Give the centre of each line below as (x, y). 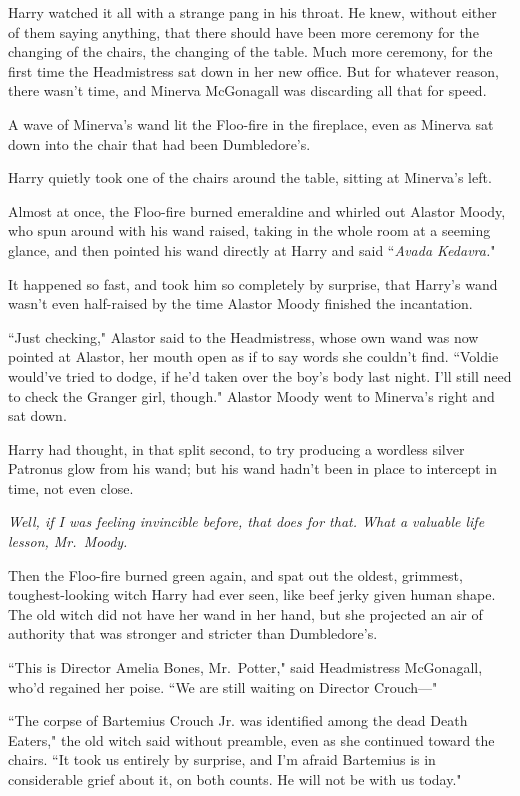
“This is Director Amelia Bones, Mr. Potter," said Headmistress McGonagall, (245, 667)
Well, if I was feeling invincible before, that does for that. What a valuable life (246, 521)
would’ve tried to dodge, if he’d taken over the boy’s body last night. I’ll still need (260, 375)
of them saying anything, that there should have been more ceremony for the (243, 31)
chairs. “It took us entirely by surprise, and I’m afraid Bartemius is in (222, 759)
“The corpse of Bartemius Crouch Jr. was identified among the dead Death (238, 720)
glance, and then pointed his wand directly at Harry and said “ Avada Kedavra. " (252, 249)
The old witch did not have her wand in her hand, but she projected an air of (245, 613)
